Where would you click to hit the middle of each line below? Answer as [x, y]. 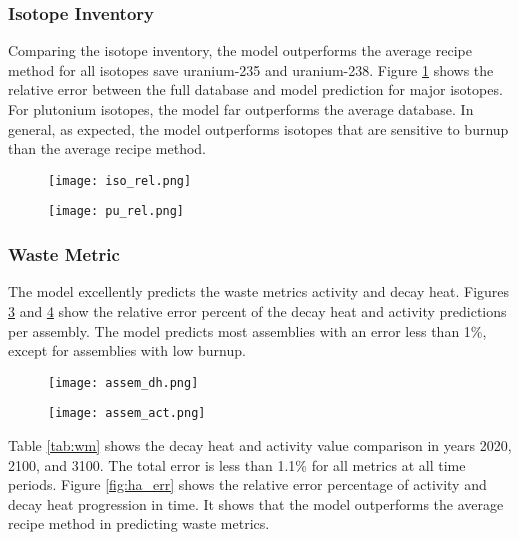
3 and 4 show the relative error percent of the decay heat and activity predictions [257, 310]
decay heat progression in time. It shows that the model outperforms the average [256, 503]
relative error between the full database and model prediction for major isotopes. [255, 89]
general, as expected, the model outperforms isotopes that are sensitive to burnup [258, 128]
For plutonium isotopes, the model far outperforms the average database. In [241, 109]
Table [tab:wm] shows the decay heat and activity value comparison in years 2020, [260, 445]
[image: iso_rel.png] [120, 180]
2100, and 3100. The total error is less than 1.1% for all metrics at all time [237, 464]
